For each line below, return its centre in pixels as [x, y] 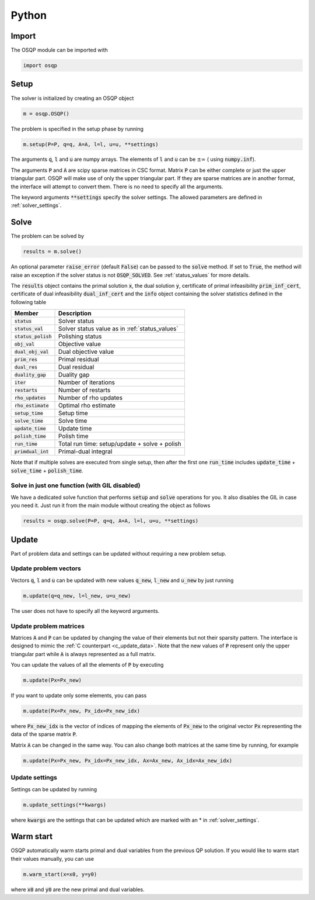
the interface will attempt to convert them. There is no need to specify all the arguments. [117, 187]
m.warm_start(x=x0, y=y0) [60, 874]
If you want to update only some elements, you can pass [79, 695]
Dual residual [76, 367]
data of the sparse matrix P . [44, 735]
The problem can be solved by [48, 236]
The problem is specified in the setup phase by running [77, 129]
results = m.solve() [52, 252]
